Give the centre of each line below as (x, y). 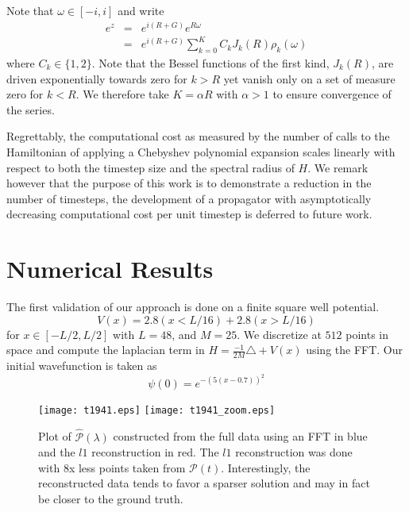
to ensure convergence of (332, 94)
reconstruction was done (294, 452)
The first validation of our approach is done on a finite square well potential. (193, 307)
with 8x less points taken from (112, 467)
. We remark (338, 167)
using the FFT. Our (355, 350)
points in (367, 334)
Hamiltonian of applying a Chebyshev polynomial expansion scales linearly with (201, 152)
